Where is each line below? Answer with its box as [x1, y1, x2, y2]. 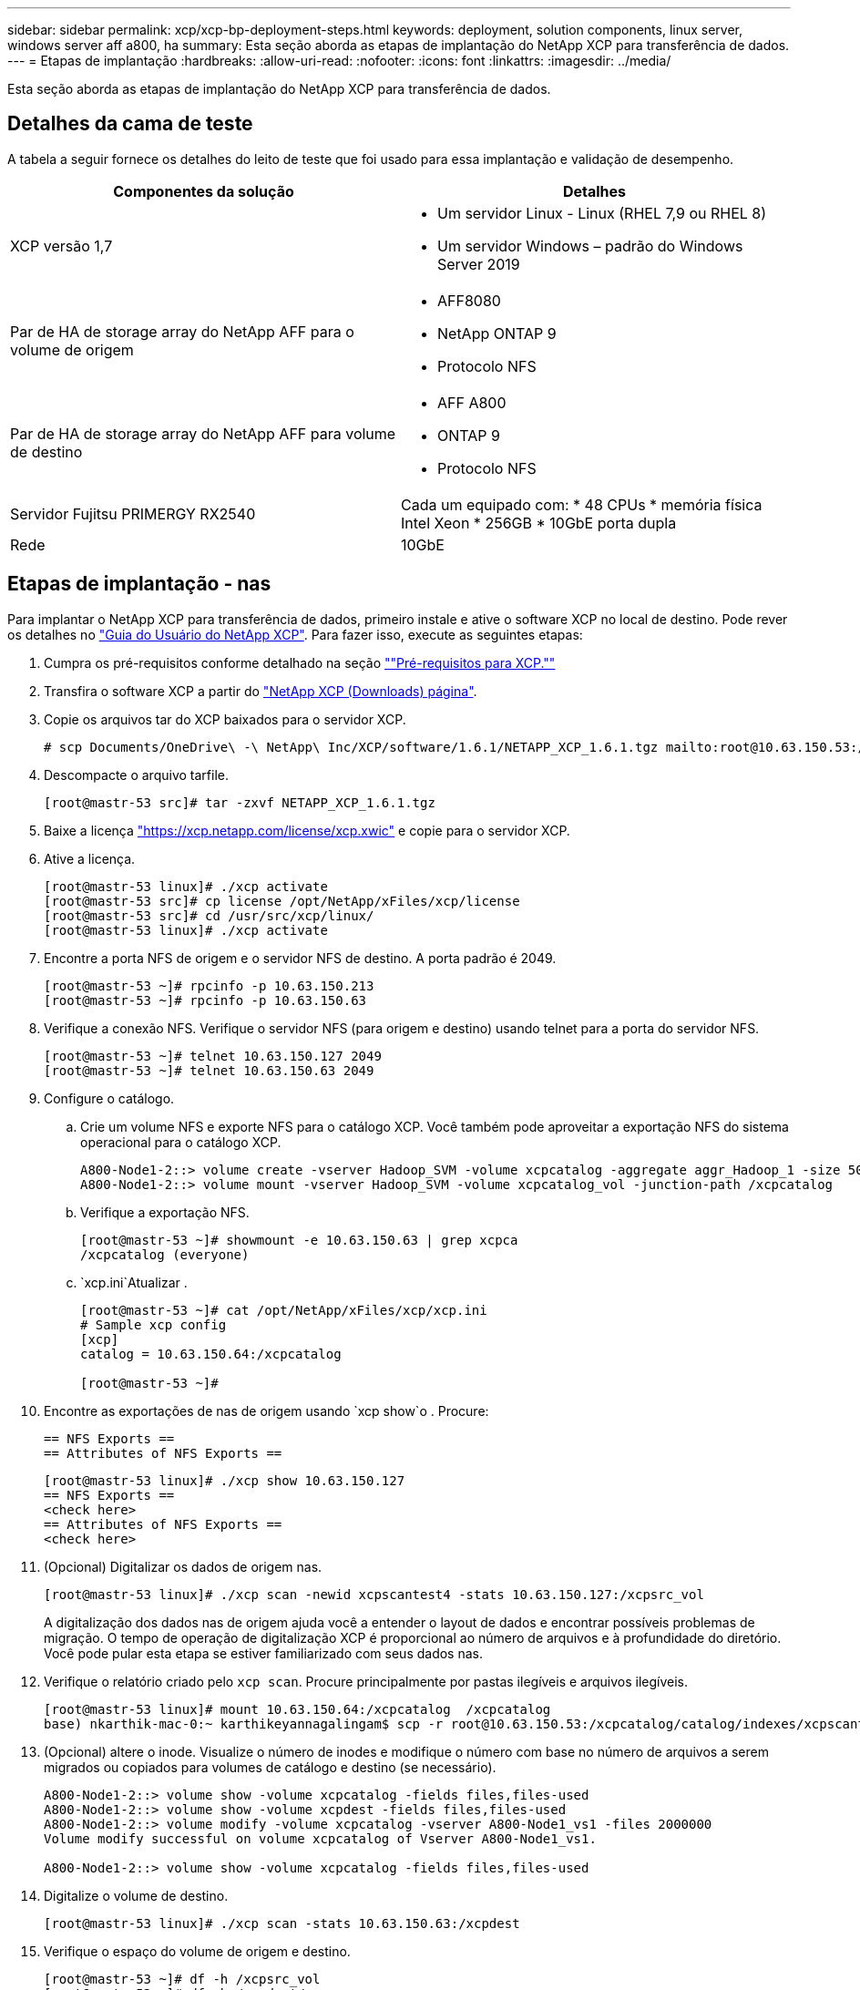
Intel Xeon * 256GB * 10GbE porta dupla [401, 513, 677, 532]
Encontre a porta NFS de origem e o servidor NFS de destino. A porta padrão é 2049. [44, 949, 557, 966]
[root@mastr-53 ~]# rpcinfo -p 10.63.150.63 [44, 992, 367, 1008]
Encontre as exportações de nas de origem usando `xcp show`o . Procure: [44, 1402, 489, 1419]
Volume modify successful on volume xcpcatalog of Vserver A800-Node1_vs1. [44, 1831, 597, 1846]
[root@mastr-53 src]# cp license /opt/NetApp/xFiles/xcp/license [44, 893, 520, 908]
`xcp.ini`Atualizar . [80, 1274, 188, 1290]
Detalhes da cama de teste [7, 112, 253, 136]
